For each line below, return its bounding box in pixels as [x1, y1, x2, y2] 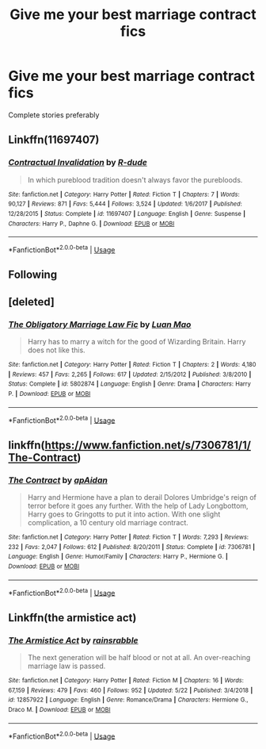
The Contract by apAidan [8, 474, 108, 486]
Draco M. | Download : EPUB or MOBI [8, 705, 111, 713]
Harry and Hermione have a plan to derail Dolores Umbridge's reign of [27, 492, 257, 501]
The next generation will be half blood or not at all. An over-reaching [27, 652, 251, 662]
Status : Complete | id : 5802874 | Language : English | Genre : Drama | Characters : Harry [8, 380, 251, 388]
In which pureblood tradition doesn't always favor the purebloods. [27, 175, 243, 184]
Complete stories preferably [8, 109, 100, 120]
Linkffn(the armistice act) [8, 611, 137, 624]
